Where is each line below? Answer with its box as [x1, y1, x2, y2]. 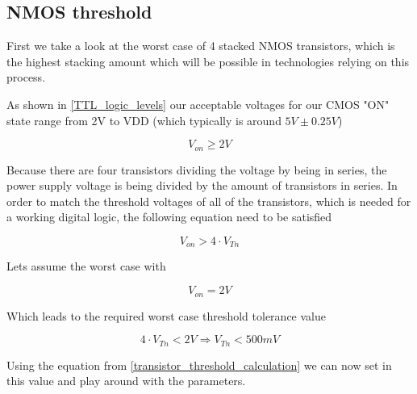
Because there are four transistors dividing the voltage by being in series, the [6, 161, 387, 178]
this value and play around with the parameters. [6, 372, 246, 389]
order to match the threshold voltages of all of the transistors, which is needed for [6, 192, 411, 209]
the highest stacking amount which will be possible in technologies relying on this [6, 52, 410, 69]
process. [6, 69, 46, 86]
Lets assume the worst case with [6, 258, 166, 275]
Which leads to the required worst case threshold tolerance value [6, 307, 326, 324]
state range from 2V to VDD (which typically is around [6, 111, 281, 128]
